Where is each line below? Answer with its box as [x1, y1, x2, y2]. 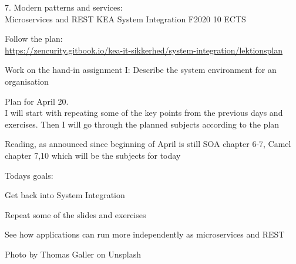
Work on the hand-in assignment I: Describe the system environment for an [5, 64, 277, 76]
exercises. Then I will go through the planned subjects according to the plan [5, 118, 280, 130]
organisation [5, 75, 49, 87]
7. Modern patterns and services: [5, 1, 123, 13]
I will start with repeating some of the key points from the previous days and [5, 106, 283, 119]
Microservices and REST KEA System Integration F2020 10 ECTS [5, 12, 246, 25]
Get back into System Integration [5, 189, 125, 201]
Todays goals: [5, 169, 53, 181]
